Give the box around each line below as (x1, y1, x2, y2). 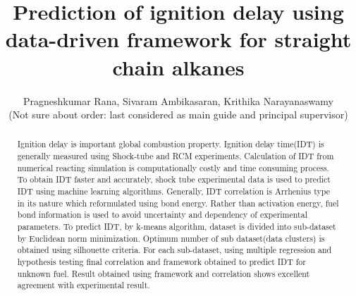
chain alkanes (112, 52, 245, 81)
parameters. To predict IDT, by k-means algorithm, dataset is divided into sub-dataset (17, 221, 336, 233)
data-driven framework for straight (5, 25, 352, 54)
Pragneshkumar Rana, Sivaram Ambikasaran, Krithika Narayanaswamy (23, 93, 333, 108)
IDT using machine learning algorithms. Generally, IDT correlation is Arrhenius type (17, 185, 330, 197)
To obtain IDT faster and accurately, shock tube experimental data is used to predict (17, 173, 331, 185)
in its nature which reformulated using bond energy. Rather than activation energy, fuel (17, 197, 339, 209)
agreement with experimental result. (17, 279, 150, 291)
